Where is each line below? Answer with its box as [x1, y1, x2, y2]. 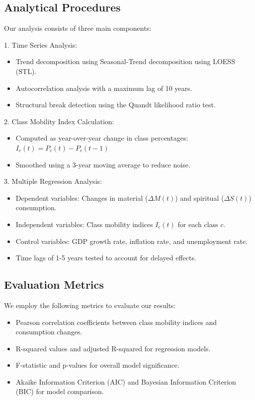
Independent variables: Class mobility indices [15, 219, 153, 229]
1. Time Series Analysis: [4, 39, 78, 50]
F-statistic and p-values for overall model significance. [15, 360, 179, 370]
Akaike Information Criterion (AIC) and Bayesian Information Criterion [15, 376, 236, 387]
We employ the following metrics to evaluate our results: [4, 300, 176, 310]
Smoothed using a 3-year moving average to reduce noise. [15, 159, 190, 169]
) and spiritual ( [175, 192, 224, 203]
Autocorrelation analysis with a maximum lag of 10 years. [15, 82, 192, 93]
